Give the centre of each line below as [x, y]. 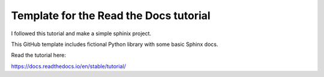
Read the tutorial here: [38, 55]
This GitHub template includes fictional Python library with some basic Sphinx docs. [115, 44]
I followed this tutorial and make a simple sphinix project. [81, 33]
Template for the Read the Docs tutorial [111, 16]
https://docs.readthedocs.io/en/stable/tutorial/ [68, 66]
